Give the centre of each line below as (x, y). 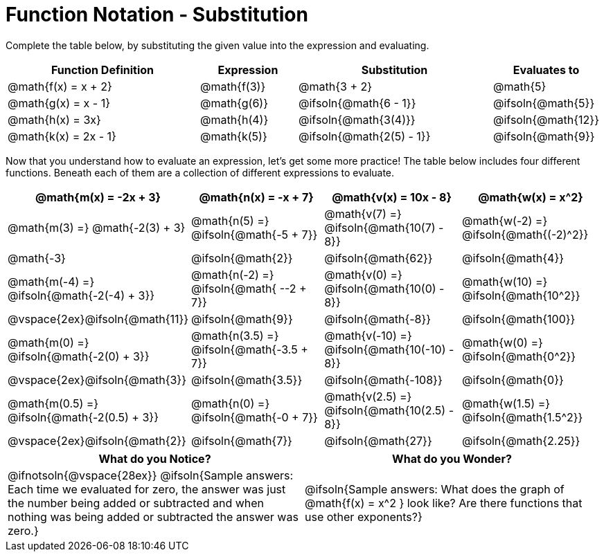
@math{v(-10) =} (368, 335)
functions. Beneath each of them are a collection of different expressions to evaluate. (200, 172)
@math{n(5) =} (230, 220)
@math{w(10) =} (505, 281)
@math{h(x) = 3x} (54, 119)
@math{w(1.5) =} (506, 403)
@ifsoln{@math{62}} (379, 258)
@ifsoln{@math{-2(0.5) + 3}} (83, 417)
